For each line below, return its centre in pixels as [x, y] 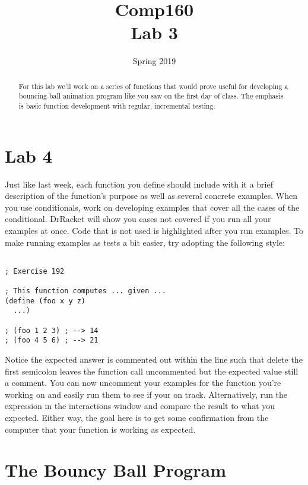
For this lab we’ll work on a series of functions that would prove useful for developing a [153, 86]
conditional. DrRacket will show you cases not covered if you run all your [138, 219]
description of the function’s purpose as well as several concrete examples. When [151, 196]
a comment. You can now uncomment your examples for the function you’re [143, 383]
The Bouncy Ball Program [115, 470]
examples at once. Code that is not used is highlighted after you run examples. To [154, 230]
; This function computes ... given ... [86, 291]
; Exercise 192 [35, 271]
